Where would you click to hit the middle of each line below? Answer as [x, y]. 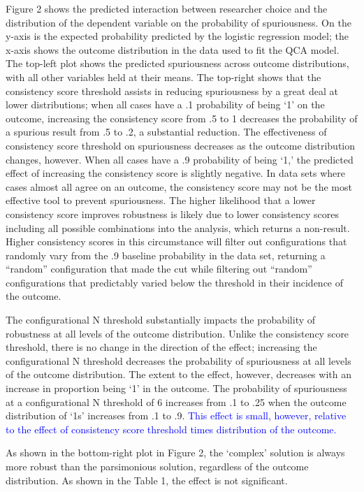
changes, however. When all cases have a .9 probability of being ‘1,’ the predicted [180, 159]
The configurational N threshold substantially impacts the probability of [161, 320]
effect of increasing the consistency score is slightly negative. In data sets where [175, 173]
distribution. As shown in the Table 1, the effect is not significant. [147, 480]
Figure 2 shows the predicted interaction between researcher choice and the [167, 8]
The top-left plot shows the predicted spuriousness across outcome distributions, [177, 63]
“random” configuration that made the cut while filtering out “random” [159, 269]
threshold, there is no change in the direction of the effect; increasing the [161, 347]
